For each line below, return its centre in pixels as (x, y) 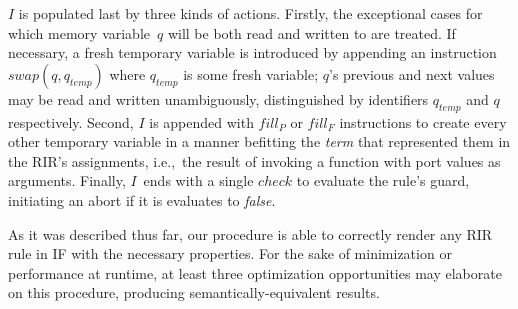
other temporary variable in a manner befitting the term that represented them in (259, 141)
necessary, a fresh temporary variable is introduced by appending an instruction (252, 52)
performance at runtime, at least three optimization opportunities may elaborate (255, 272)
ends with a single (198, 180)
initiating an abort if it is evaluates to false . (142, 199)
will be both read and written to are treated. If (311, 32)
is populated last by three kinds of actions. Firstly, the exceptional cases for (250, 13)
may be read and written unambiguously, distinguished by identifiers (218, 98)
